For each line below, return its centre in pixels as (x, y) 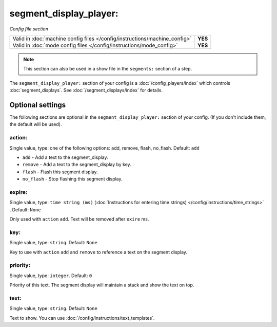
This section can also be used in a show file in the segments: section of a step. (108, 69)
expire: (18, 192)
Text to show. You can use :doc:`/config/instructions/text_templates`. (82, 318)
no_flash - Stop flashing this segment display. (72, 179)
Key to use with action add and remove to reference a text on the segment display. (98, 252)
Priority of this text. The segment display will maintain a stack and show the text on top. (102, 285)
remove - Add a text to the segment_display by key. (77, 165)
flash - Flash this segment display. (60, 172)
